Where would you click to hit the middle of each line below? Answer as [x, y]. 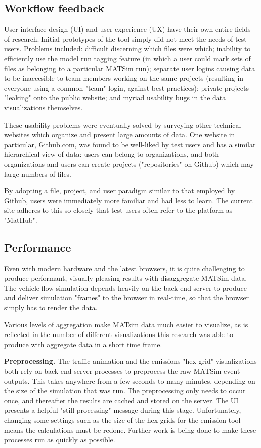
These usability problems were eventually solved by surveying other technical [123, 124]
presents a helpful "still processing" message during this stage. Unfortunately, [123, 410]
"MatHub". [21, 220]
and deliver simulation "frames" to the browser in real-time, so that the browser [127, 298]
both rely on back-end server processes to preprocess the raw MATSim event [122, 371]
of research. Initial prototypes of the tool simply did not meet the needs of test [125, 38]
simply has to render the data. [51, 308]
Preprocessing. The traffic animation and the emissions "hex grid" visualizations [130, 361]
